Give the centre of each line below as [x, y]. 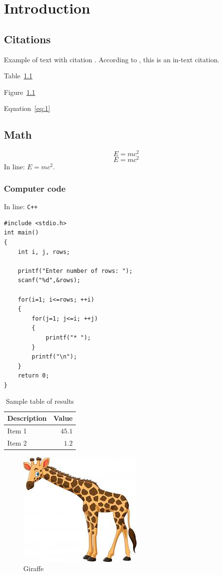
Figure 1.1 [20, 92]
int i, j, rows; [44, 252]
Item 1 [17, 430]
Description [27, 418]
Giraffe [34, 568]
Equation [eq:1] [27, 108]
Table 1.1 [18, 76]
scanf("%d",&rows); [49, 280]
